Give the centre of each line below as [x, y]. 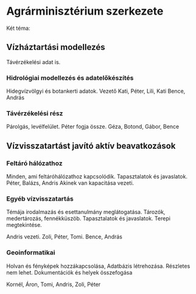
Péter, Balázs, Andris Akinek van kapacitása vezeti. [70, 183]
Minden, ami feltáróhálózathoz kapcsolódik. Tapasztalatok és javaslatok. [97, 177]
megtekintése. [24, 225]
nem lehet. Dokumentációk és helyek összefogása [69, 272]
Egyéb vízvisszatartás [40, 198]
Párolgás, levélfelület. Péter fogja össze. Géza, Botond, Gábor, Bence [93, 127]
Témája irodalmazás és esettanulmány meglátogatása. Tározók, [86, 212]
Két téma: [18, 28]
